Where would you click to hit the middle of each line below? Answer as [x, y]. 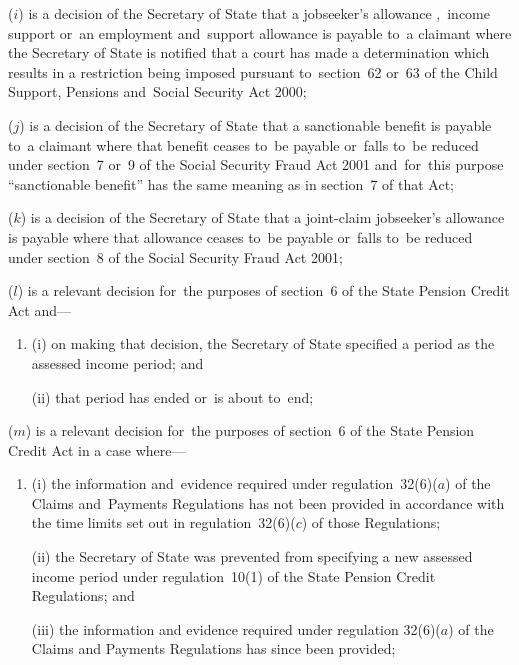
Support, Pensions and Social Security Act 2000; [157, 91]
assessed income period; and [117, 362]
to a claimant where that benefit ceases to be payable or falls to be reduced [243, 144]
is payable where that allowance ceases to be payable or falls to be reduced [240, 236]
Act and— [39, 309]
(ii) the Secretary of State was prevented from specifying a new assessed [252, 556]
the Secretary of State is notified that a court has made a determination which [249, 52]
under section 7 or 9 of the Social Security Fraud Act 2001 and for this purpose [256, 164]
